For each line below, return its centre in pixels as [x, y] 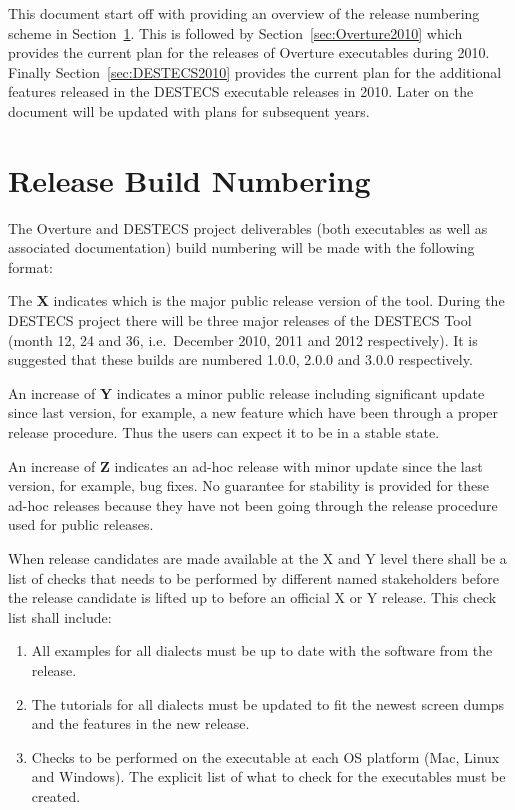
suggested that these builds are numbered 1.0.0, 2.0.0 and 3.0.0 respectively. [240, 359]
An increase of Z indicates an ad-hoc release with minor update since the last [245, 465]
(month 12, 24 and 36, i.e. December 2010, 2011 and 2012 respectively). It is [243, 339]
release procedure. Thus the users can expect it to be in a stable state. [224, 432]
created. [56, 795]
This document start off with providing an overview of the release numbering [244, 13]
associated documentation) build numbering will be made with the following [241, 247]
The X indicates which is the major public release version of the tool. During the [256, 300]
